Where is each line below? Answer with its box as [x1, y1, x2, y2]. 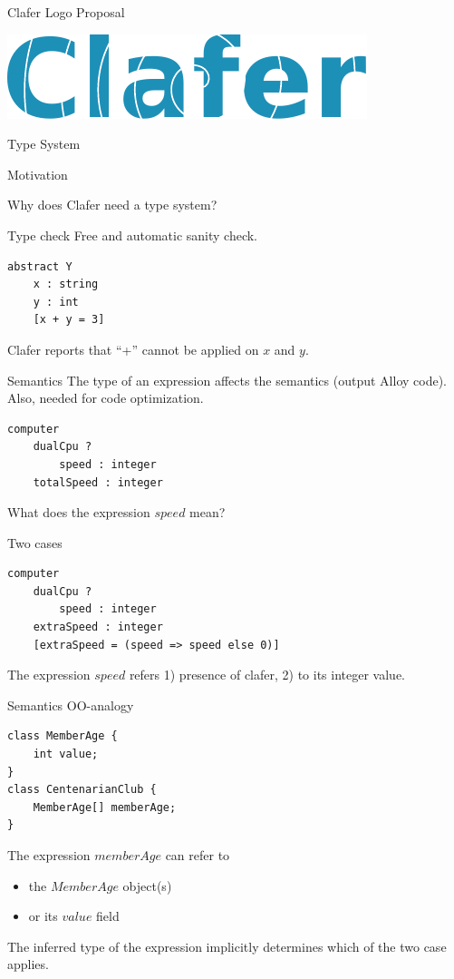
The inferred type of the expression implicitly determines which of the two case [7, 936, 447, 955]
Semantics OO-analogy [7, 695, 134, 714]
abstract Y [7, 259, 72, 273]
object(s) [122, 876, 172, 895]
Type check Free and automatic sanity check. [7, 225, 257, 244]
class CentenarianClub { [7, 783, 157, 797]
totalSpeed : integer [33, 475, 163, 489]
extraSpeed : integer [33, 621, 163, 634]
